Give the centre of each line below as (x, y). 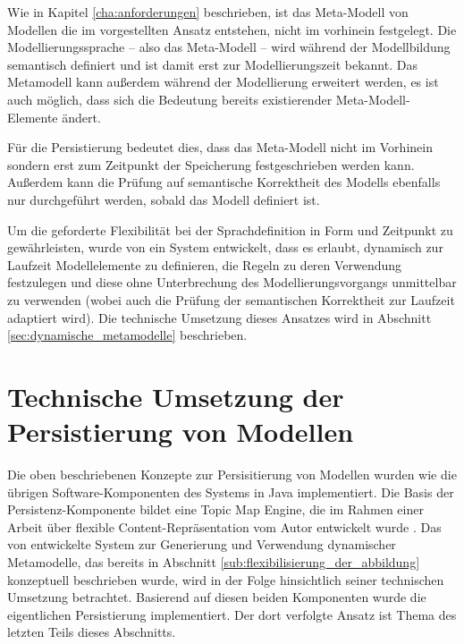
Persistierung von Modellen (181, 432)
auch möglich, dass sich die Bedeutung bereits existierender (170, 99)
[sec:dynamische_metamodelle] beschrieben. (127, 335)
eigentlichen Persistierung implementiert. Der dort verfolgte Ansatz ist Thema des (232, 614)
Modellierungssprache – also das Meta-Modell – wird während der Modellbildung (229, 47)
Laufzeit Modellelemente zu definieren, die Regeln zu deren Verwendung (205, 264)
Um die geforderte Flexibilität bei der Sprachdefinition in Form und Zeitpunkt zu (230, 229)
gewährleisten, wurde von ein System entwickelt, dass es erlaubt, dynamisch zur (225, 247)
